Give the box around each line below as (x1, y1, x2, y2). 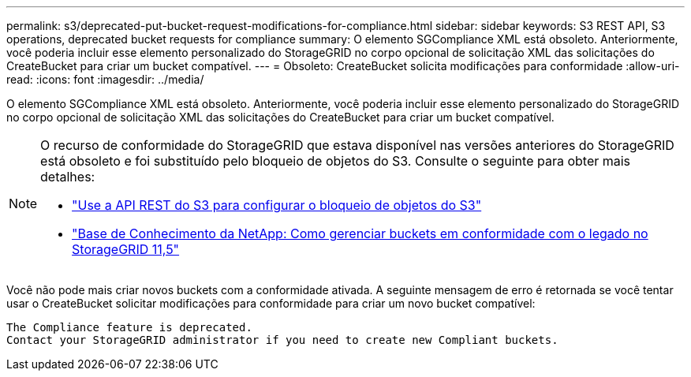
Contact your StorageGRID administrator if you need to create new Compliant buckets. (6, 334, 558, 346)
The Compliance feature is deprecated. (6, 321, 252, 334)
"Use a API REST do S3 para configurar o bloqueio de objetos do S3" (72, 197, 482, 213)
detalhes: (40, 169, 95, 185)
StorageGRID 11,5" (72, 241, 180, 257)
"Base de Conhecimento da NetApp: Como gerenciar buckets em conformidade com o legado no (72, 226, 648, 241)
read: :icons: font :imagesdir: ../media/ (6, 73, 204, 86)
